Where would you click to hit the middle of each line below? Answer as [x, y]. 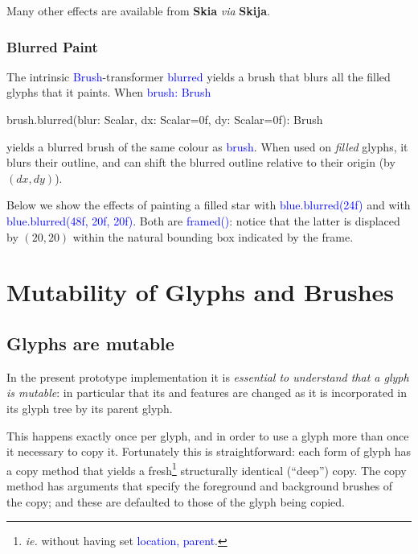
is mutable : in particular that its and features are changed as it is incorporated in [207, 393]
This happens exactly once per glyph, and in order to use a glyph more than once [208, 435]
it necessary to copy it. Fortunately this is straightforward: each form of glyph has [209, 451]
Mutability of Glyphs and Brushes [201, 292]
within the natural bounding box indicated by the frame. [213, 236]
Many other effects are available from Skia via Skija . [138, 10]
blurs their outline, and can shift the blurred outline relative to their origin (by [201, 162]
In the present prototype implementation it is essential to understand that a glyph [208, 376]
